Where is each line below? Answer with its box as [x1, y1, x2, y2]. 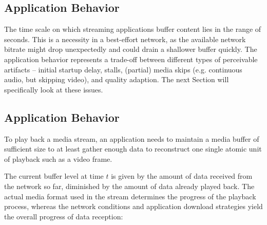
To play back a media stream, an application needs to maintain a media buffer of [4, 133, 259, 144]
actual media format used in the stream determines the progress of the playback [4, 191, 256, 201]
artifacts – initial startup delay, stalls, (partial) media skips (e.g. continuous [4, 64, 242, 74]
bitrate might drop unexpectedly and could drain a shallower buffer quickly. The [4, 44, 257, 54]
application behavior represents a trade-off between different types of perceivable [4, 53, 258, 64]
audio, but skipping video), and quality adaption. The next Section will [4, 74, 229, 85]
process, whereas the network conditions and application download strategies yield [4, 201, 263, 212]
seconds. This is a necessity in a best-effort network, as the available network [4, 33, 246, 44]
